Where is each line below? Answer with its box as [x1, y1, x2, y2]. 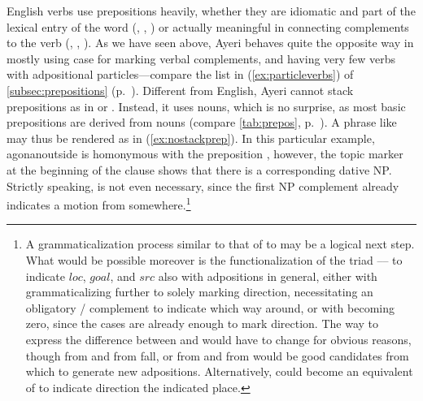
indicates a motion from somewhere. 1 [7, 194, 191, 213]
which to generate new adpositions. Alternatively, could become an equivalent [25, 363, 413, 380]
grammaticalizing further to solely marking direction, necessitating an [25, 283, 373, 300]
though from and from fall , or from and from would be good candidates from [25, 347, 409, 364]
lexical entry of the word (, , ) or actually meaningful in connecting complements [7, 18, 409, 35]
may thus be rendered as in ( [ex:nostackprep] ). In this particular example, [7, 129, 375, 146]
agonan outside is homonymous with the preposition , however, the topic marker [7, 145, 403, 162]
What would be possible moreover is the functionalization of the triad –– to [25, 251, 403, 268]
